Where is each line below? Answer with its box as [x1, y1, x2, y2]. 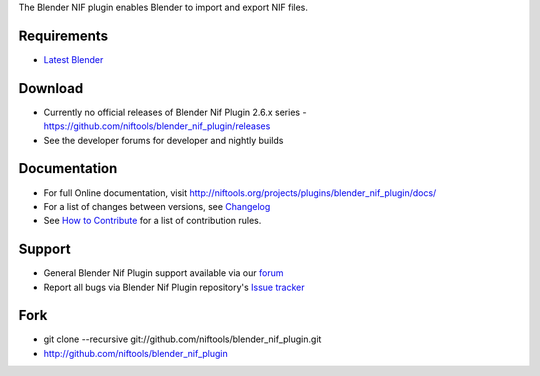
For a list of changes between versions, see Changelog [43, 200, 271, 212]
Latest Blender [43, 53, 104, 65]
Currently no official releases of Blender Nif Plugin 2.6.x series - [43, 106, 307, 118]
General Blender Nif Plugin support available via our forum [43, 267, 284, 279]
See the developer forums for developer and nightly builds [43, 134, 284, 146]
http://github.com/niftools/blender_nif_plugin [43, 347, 229, 359]
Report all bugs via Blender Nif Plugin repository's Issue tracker [43, 281, 305, 293]
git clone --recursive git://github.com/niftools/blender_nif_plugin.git [43, 333, 322, 345]
